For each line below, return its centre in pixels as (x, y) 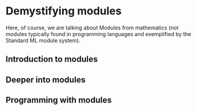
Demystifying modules (64, 11)
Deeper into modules (45, 79)
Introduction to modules (52, 59)
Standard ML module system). (43, 40)
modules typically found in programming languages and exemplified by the (98, 34)
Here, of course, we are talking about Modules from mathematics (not (92, 28)
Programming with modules (59, 100)
